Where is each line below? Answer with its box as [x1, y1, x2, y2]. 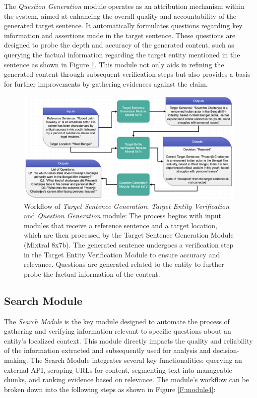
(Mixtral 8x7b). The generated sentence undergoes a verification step [24, 240, 234, 249]
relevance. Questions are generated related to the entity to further [24, 259, 224, 269]
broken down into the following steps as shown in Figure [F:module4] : [4, 384, 216, 394]
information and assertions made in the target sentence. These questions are [4, 30, 236, 40]
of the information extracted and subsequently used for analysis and [4, 345, 211, 355]
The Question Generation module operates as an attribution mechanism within [4, 1, 245, 11]
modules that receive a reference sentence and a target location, [24, 220, 217, 230]
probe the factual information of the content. [24, 268, 160, 279]
